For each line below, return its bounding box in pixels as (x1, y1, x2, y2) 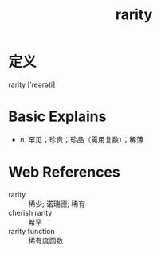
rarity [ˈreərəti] (8, 80, 56, 89)
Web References (8, 163, 121, 181)
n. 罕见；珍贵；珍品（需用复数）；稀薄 (19, 134, 144, 144)
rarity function (8, 226, 55, 235)
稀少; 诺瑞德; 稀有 (28, 199, 86, 208)
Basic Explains (8, 107, 107, 126)
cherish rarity (8, 208, 53, 217)
